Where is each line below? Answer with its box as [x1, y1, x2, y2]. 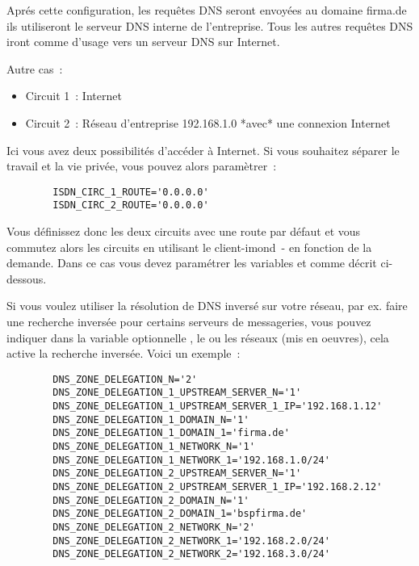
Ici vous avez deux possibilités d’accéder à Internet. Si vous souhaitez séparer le [6, 141, 400, 158]
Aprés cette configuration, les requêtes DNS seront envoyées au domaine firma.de [6, 2, 407, 18]
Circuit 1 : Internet [25, 87, 122, 104]
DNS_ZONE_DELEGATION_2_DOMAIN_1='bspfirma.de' [52, 508, 308, 520]
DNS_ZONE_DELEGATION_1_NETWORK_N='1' [52, 441, 255, 453]
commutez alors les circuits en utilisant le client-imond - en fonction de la [6, 238, 372, 255]
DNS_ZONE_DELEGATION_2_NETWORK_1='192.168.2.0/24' [52, 535, 330, 547]
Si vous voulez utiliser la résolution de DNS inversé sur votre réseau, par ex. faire [6, 297, 408, 314]
